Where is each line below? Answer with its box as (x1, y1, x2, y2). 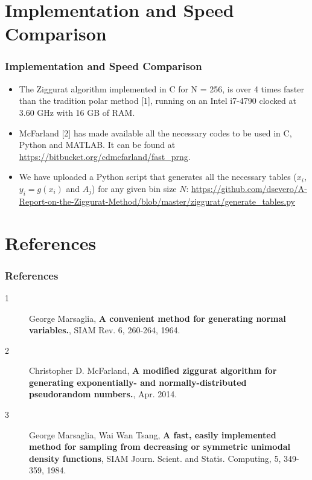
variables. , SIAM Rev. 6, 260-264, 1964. (29, 324, 180, 336)
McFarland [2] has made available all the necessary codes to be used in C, (19, 126, 292, 139)
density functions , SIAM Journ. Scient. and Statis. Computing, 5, (29, 452, 281, 464)
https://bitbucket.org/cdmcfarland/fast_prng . (19, 150, 191, 162)
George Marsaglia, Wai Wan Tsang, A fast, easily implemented (29, 428, 276, 441)
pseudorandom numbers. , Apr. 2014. (29, 388, 177, 400)
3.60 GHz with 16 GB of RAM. (19, 106, 135, 118)
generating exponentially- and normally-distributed (29, 376, 247, 388)
